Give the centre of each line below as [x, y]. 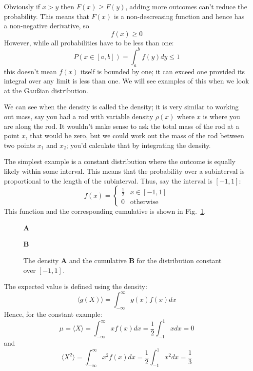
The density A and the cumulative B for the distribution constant [123, 260]
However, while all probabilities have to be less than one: [89, 42]
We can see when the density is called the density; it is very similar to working [121, 107]
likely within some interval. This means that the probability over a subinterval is [124, 171]
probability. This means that [47, 16]
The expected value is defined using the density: [76, 286]
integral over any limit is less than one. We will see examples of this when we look [126, 81]
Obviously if [22, 6]
